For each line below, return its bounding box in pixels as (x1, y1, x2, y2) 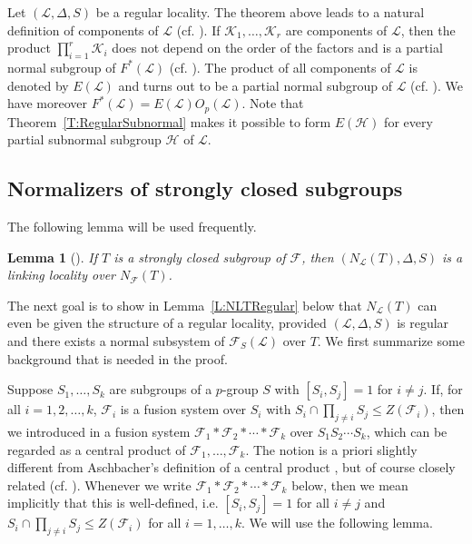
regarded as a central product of (7, 440, 186, 459)
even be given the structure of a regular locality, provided (7, 313, 327, 332)
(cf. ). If (176, 20, 221, 39)
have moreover (7, 94, 87, 113)
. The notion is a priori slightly (245, 440, 418, 459)
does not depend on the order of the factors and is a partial (112, 38, 443, 57)
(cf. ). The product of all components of (169, 57, 391, 76)
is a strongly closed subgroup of (113, 247, 286, 266)
